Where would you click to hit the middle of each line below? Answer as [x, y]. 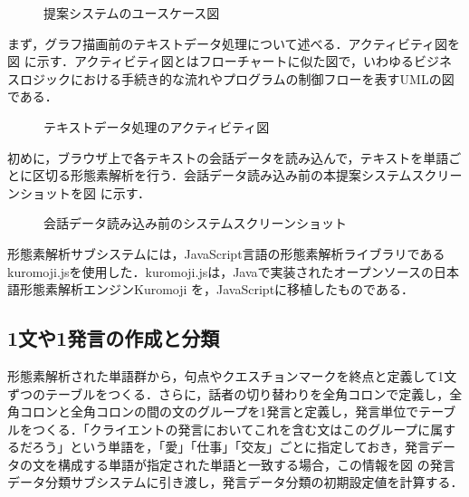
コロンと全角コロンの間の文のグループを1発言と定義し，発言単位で [219, 411]
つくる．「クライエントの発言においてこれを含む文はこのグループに [231, 429]
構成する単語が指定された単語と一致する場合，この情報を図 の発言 [256, 464]
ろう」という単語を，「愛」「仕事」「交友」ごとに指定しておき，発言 [231, 447]
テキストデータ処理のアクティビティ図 [157, 126]
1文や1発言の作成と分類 [114, 338]
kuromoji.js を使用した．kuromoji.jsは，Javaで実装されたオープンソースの [221, 271]
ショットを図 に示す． [85, 192]
